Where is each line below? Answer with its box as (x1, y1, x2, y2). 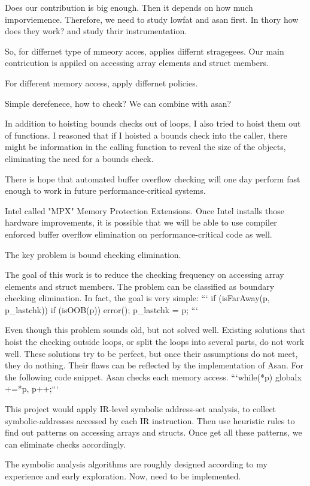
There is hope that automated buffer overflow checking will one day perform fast (5, 172, 300, 185)
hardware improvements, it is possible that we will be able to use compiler (5, 216, 277, 229)
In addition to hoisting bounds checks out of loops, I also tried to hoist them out (5, 117, 301, 130)
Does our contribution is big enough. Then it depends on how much (5, 1, 253, 13)
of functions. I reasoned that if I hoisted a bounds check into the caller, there (5, 128, 287, 141)
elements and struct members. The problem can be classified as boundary (5, 280, 275, 292)
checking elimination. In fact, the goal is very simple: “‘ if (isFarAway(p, (5, 292, 270, 304)
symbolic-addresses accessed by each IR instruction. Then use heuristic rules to (5, 414, 295, 427)
